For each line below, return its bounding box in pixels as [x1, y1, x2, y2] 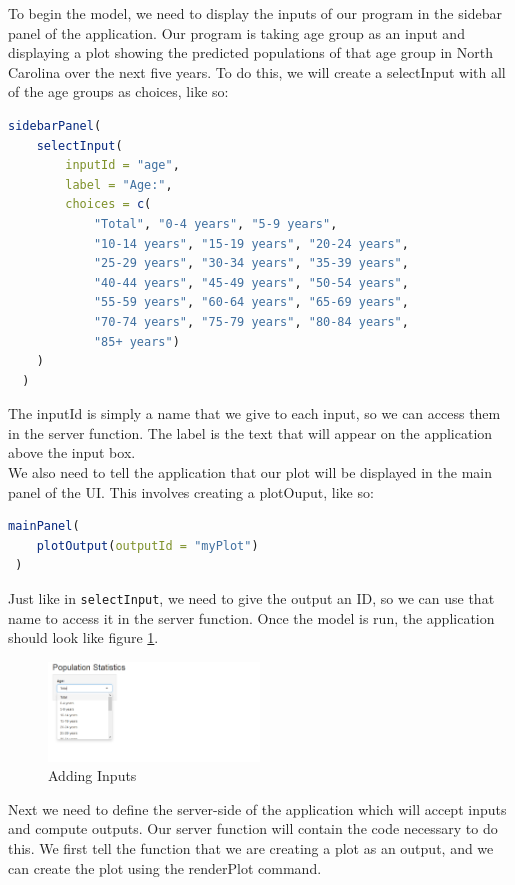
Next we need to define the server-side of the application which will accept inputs [8, 798, 507, 819]
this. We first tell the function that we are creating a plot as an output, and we [8, 837, 494, 858]
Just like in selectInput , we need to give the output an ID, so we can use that [8, 588, 495, 609]
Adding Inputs [48, 765, 137, 786]
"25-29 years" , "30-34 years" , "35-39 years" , [93, 256, 409, 271]
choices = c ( [65, 197, 152, 212]
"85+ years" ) [93, 334, 180, 349]
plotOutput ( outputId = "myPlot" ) [36, 538, 259, 553]
